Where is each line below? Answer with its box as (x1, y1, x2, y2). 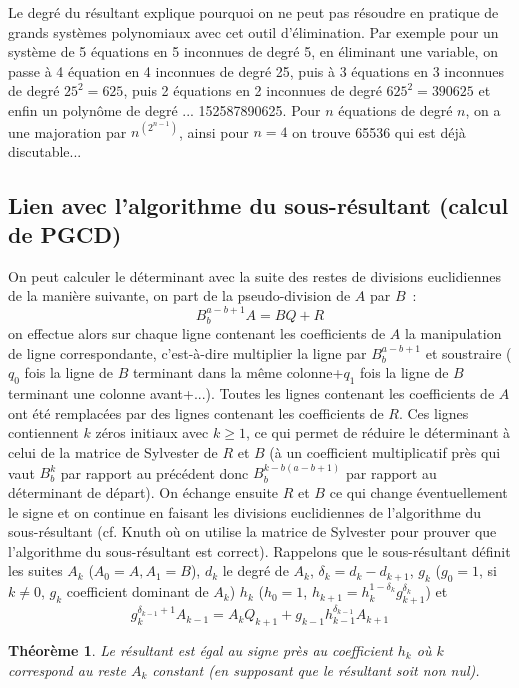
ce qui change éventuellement (329, 482, 508, 503)
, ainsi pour (179, 121, 249, 142)
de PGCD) (8, 219, 122, 250)
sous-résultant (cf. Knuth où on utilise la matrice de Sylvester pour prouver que (8, 521, 497, 542)
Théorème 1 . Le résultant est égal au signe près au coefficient (8, 640, 393, 661)
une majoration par (8, 121, 127, 142)
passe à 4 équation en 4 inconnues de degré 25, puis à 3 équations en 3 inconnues (8, 60, 504, 81)
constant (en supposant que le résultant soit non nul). (152, 659, 480, 680)
